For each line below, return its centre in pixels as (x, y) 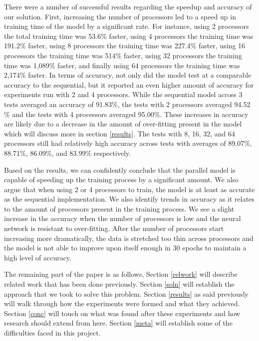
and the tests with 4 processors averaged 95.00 (83, 114)
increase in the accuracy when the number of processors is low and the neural (123, 218)
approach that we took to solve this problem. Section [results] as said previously (126, 293)
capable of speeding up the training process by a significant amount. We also (121, 179)
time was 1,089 (27, 65)
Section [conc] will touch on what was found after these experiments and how (122, 313)
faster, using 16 (222, 46)
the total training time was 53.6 (53, 36)
